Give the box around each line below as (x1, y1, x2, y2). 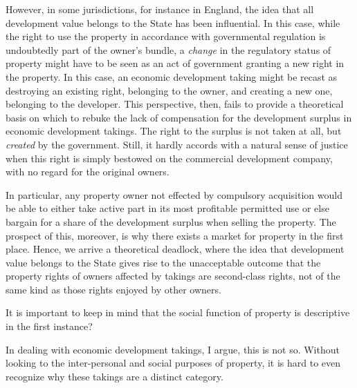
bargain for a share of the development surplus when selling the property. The (6, 214, 336, 229)
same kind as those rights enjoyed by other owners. (6, 282, 221, 296)
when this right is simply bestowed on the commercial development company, (6, 151, 333, 165)
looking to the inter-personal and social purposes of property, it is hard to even (6, 356, 341, 370)
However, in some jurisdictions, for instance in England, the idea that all (6, 2, 314, 16)
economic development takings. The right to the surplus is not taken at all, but (6, 124, 342, 138)
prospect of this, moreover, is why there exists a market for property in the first (6, 228, 344, 242)
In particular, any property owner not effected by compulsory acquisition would (6, 187, 342, 202)
